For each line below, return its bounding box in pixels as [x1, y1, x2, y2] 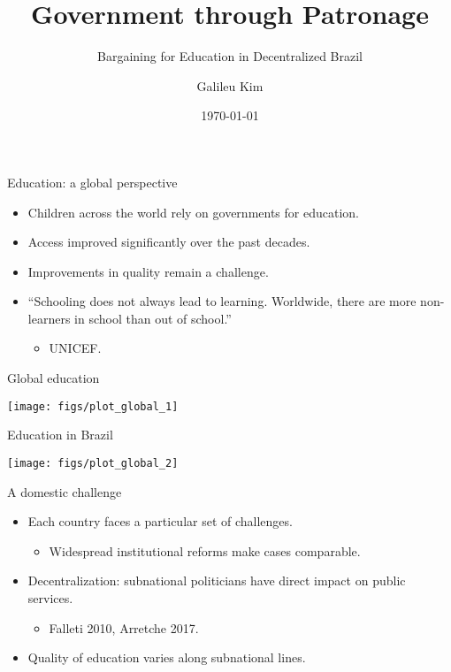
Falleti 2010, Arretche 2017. [49, 618, 199, 637]
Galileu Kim [196, 76, 264, 95]
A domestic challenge [7, 482, 122, 500]
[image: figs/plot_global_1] [7, 400, 179, 413]
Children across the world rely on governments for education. [27, 202, 359, 221]
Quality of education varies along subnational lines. [27, 648, 306, 667]
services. [27, 588, 73, 607]
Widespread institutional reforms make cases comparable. [49, 541, 361, 560]
